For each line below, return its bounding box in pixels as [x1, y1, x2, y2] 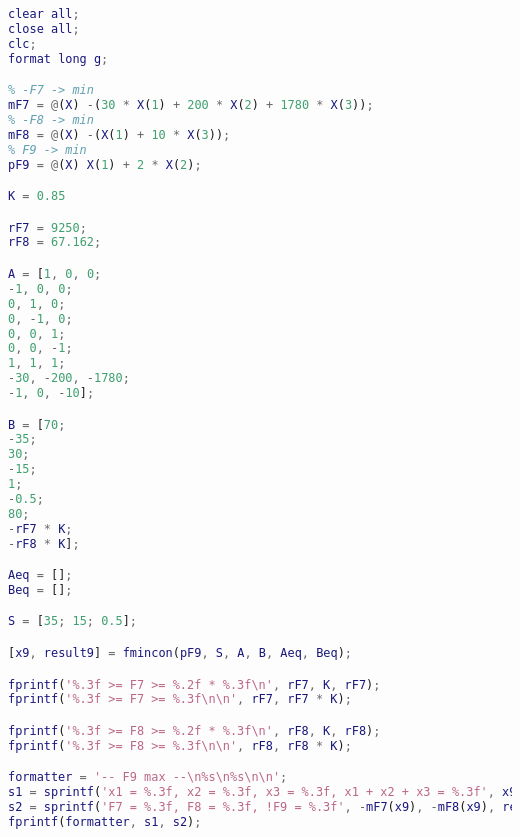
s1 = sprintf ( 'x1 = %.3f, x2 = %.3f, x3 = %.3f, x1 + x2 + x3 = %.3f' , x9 [8, 785, 517, 800]
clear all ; [8, 7, 80, 21]
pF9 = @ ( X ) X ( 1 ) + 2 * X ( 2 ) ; [8, 157, 202, 172]
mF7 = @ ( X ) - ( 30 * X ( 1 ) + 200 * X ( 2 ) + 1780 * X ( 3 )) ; [8, 98, 374, 113]
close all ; [8, 21, 80, 36]
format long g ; [8, 51, 109, 66]
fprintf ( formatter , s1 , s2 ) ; [8, 814, 202, 829]
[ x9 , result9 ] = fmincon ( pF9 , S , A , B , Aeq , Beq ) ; [8, 646, 352, 660]
